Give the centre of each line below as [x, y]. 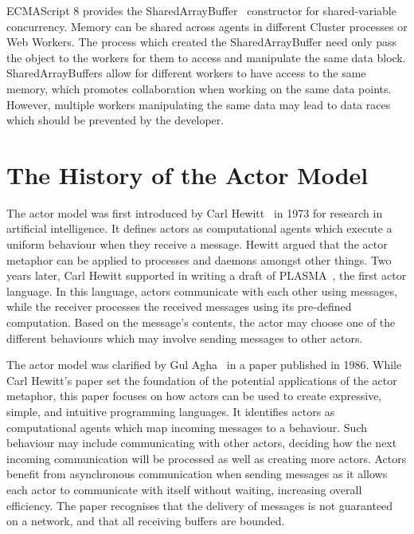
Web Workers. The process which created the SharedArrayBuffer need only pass [202, 42]
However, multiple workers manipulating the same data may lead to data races [199, 104]
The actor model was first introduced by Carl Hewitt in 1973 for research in [195, 212]
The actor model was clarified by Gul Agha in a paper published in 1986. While [204, 365]
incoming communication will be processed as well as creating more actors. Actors [207, 458]
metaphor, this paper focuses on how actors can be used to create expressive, [194, 396]
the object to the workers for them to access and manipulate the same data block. [206, 57]
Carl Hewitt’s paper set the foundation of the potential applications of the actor [202, 380]
